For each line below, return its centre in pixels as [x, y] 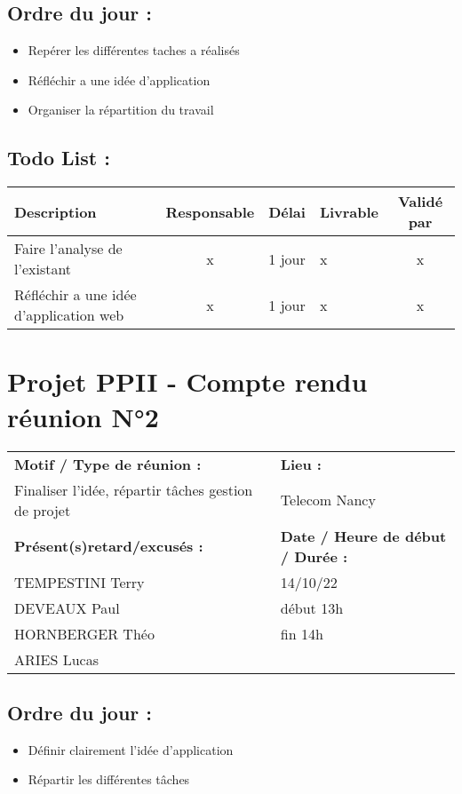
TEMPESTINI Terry [80, 582]
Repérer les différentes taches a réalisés [134, 50]
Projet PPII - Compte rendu [187, 381]
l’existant [43, 269]
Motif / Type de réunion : [108, 464]
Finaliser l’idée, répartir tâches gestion [134, 489]
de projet [43, 510]
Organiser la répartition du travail [121, 110]
